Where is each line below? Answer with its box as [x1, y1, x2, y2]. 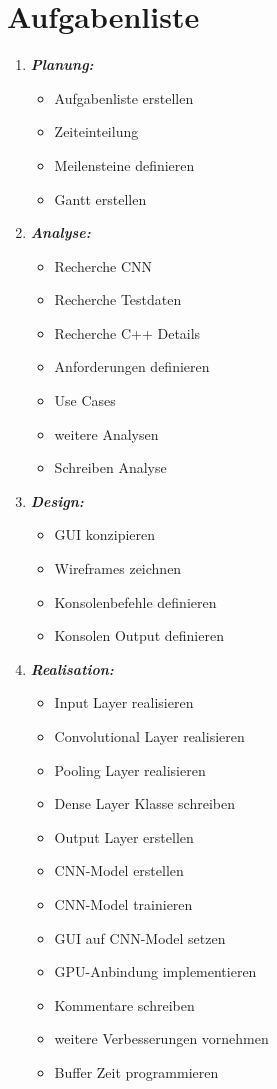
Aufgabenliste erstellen [54, 87, 194, 108]
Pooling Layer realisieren [54, 759, 206, 780]
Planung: [30, 54, 94, 75]
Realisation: [30, 658, 114, 679]
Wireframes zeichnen [54, 558, 182, 579]
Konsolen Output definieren [54, 625, 224, 646]
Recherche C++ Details [54, 322, 201, 343]
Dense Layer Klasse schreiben [54, 793, 235, 814]
